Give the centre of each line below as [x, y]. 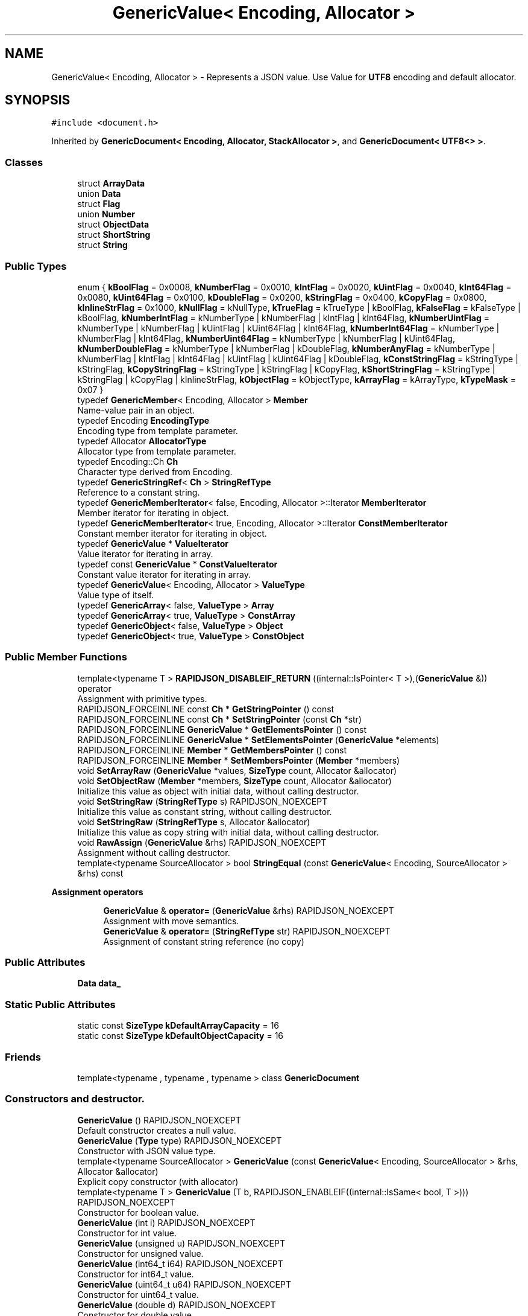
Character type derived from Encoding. [155, 471]
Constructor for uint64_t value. [138, 1294]
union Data [99, 194]
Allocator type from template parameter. [157, 451]
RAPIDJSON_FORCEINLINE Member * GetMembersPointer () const [212, 750]
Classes [24, 162]
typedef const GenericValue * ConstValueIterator [178, 564]
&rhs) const [100, 873]
